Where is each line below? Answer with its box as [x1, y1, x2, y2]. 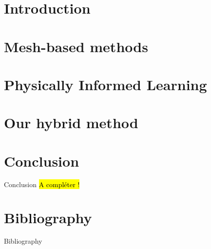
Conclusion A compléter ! [4, 179, 80, 189]
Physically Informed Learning [4, 74, 207, 94]
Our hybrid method [4, 113, 138, 133]
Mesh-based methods [4, 36, 148, 56]
